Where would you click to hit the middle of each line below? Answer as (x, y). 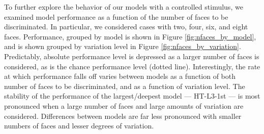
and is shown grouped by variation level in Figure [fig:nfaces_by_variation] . (123, 46)
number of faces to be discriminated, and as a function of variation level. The (125, 86)
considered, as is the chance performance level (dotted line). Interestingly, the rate (132, 66)
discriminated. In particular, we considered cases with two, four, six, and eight (126, 27)
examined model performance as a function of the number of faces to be (116, 16)
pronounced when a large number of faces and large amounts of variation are (124, 105)
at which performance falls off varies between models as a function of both (120, 76)
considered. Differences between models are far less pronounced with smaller (123, 116)
